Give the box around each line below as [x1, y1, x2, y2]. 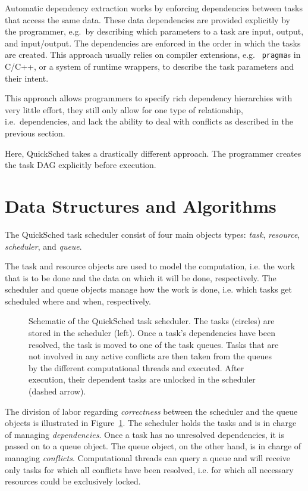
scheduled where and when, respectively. [5, 294, 152, 307]
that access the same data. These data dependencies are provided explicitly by [5, 13, 290, 26]
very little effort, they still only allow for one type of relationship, [5, 103, 243, 116]
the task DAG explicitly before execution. [5, 159, 156, 171]
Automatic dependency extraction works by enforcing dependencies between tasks [5, 2, 303, 14]
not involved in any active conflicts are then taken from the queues [29, 350, 272, 362]
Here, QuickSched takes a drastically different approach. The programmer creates [5, 147, 301, 159]
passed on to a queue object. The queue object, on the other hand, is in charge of [5, 440, 301, 452]
